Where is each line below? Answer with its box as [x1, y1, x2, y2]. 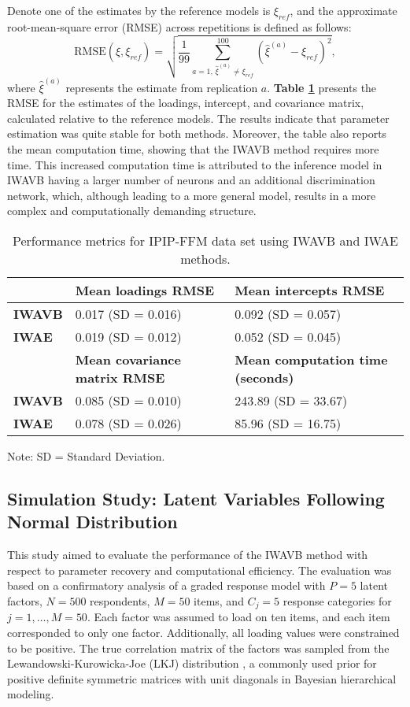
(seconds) [235, 368, 294, 387]
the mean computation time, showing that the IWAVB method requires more [7, 141, 379, 157]
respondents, [90, 592, 150, 609]
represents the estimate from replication [65, 79, 258, 95]
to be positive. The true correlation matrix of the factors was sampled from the [7, 639, 390, 656]
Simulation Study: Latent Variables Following [7, 487, 385, 510]
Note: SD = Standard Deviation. [7, 448, 165, 465]
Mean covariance [75, 350, 181, 369]
